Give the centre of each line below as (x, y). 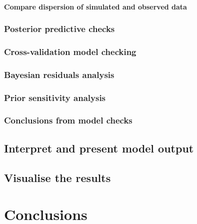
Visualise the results (57, 177)
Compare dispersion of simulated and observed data (95, 6)
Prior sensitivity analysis (55, 97)
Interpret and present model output (99, 148)
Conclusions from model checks (68, 120)
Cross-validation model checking (70, 51)
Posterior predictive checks (59, 29)
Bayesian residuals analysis (59, 74)
